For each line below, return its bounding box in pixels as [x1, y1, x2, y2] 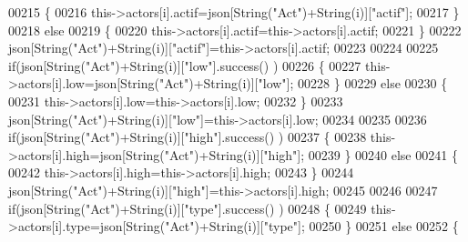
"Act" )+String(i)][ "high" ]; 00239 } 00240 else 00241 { [164, 145, 458, 164]
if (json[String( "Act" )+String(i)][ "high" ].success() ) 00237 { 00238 [8, 127, 367, 146]
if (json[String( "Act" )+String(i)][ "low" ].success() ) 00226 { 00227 [8, 55, 361, 75]
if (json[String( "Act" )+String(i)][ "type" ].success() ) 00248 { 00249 [8, 198, 367, 217]
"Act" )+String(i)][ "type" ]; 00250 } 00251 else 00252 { [165, 217, 459, 236]
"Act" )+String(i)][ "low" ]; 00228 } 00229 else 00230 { [158, 74, 448, 93]
